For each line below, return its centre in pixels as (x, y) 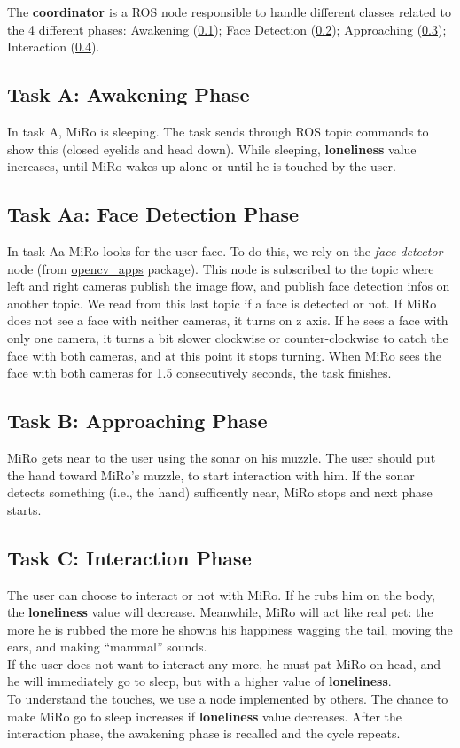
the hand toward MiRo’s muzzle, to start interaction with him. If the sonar (211, 475)
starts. (24, 509)
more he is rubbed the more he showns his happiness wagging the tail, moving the (230, 629)
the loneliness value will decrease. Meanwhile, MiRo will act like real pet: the (220, 612)
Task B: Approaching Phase (137, 421)
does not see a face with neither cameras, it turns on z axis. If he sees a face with (228, 320)
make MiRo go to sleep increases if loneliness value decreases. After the (205, 716)
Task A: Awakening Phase (129, 94)
